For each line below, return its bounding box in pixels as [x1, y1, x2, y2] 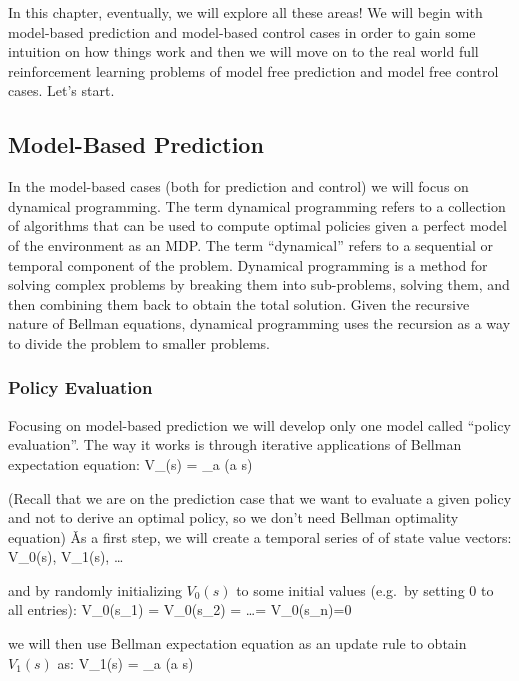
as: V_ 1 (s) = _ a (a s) [57, 652, 194, 673]
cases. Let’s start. [8, 80, 115, 101]
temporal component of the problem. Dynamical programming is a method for [8, 254, 488, 275]
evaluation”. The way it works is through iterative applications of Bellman [8, 434, 462, 455]
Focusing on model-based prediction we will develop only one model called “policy [8, 414, 511, 435]
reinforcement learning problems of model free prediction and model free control [8, 60, 499, 81]
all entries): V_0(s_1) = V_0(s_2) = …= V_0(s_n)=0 [8, 599, 352, 620]
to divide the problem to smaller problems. [8, 332, 270, 353]
